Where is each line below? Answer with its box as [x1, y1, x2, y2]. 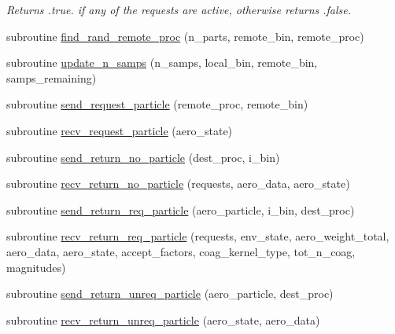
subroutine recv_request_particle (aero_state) [6, 122, 233, 138]
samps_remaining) [6, 69, 97, 86]
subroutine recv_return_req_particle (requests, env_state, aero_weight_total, [6, 228, 389, 244]
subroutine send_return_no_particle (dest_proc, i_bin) [6, 149, 280, 165]
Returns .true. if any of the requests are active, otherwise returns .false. [6, 2, 352, 17]
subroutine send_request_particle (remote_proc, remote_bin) [6, 96, 308, 112]
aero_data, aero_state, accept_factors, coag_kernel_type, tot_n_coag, [6, 243, 356, 259]
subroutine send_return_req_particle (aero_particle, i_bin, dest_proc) [6, 201, 355, 218]
